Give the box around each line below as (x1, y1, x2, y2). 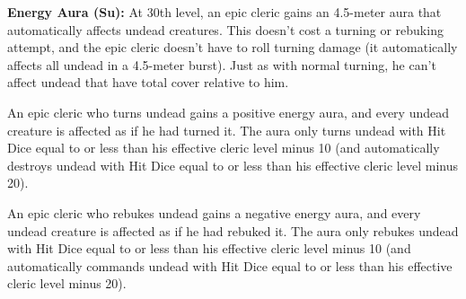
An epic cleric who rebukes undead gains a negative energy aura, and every (7, 203, 421, 222)
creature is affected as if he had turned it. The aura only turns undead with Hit (7, 120, 446, 139)
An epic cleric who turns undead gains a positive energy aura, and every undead (7, 102, 449, 121)
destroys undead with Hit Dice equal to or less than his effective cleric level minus (7, 155, 458, 174)
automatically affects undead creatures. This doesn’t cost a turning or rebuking (7, 20, 444, 39)
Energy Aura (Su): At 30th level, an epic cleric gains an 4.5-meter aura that (7, 3, 442, 21)
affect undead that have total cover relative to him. (7, 73, 289, 92)
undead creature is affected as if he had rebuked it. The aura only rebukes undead (7, 221, 459, 240)
